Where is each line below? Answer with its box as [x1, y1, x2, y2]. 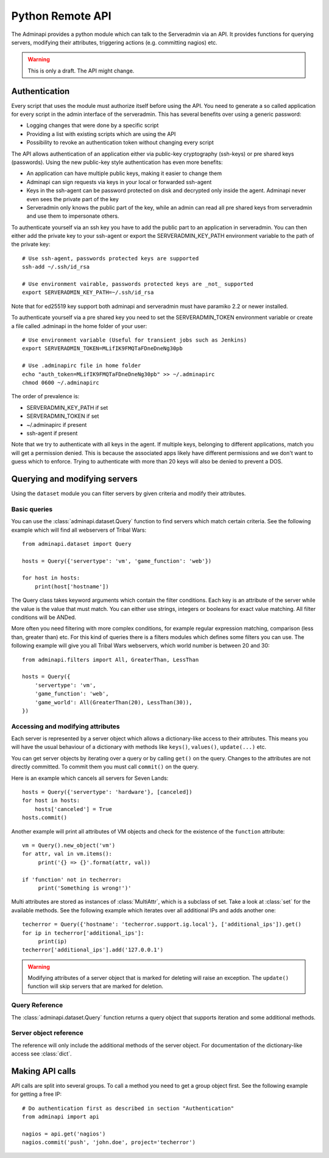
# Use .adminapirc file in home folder [22, 362, 141, 369]
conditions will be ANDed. [11, 613, 76, 621]
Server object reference [11, 1029, 83, 1037]
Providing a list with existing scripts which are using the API [26, 130, 176, 137]
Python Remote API [11, 9, 112, 23]
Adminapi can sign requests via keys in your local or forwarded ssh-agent [26, 178, 212, 185]
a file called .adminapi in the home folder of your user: [11, 322, 147, 329]
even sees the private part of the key [26, 195, 119, 202]
